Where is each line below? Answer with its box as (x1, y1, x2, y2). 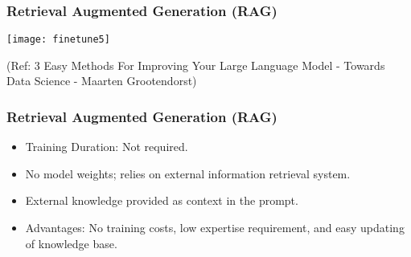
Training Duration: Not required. (25, 138, 188, 155)
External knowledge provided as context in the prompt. (25, 192, 298, 209)
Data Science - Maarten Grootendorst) (6, 72, 197, 89)
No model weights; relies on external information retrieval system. (25, 165, 351, 182)
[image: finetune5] (6, 34, 110, 46)
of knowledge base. (25, 235, 117, 251)
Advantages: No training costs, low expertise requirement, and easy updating (25, 219, 405, 236)
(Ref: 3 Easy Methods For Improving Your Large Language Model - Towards (6, 56, 385, 73)
